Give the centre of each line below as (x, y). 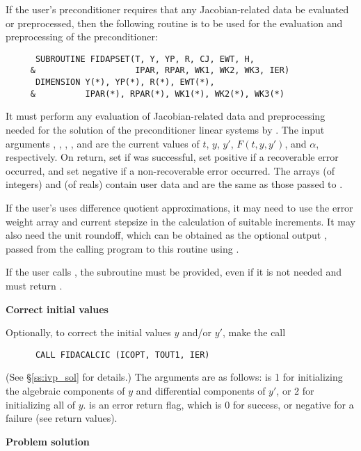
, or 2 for (295, 390)
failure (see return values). (62, 418)
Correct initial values (57, 309)
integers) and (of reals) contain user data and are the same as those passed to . (174, 184)
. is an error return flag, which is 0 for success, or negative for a (218, 404)
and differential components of (201, 390)
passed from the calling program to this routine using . (122, 248)
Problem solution (48, 441)
